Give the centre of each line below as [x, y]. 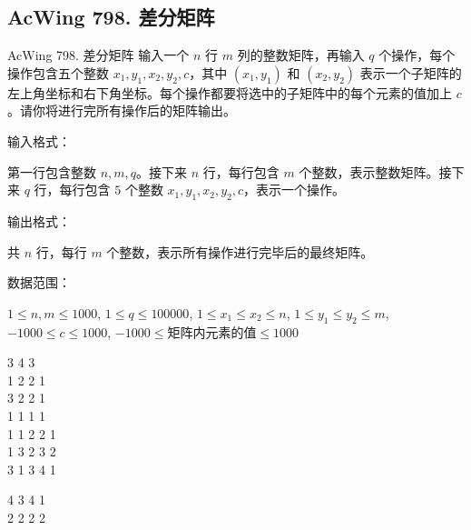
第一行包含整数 [52, 171]
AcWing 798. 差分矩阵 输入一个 [98, 55]
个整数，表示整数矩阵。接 [375, 171]
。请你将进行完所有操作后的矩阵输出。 [122, 110]
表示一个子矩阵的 [411, 72]
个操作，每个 [417, 55]
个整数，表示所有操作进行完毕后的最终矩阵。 [240, 251]
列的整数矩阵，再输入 [301, 55]
